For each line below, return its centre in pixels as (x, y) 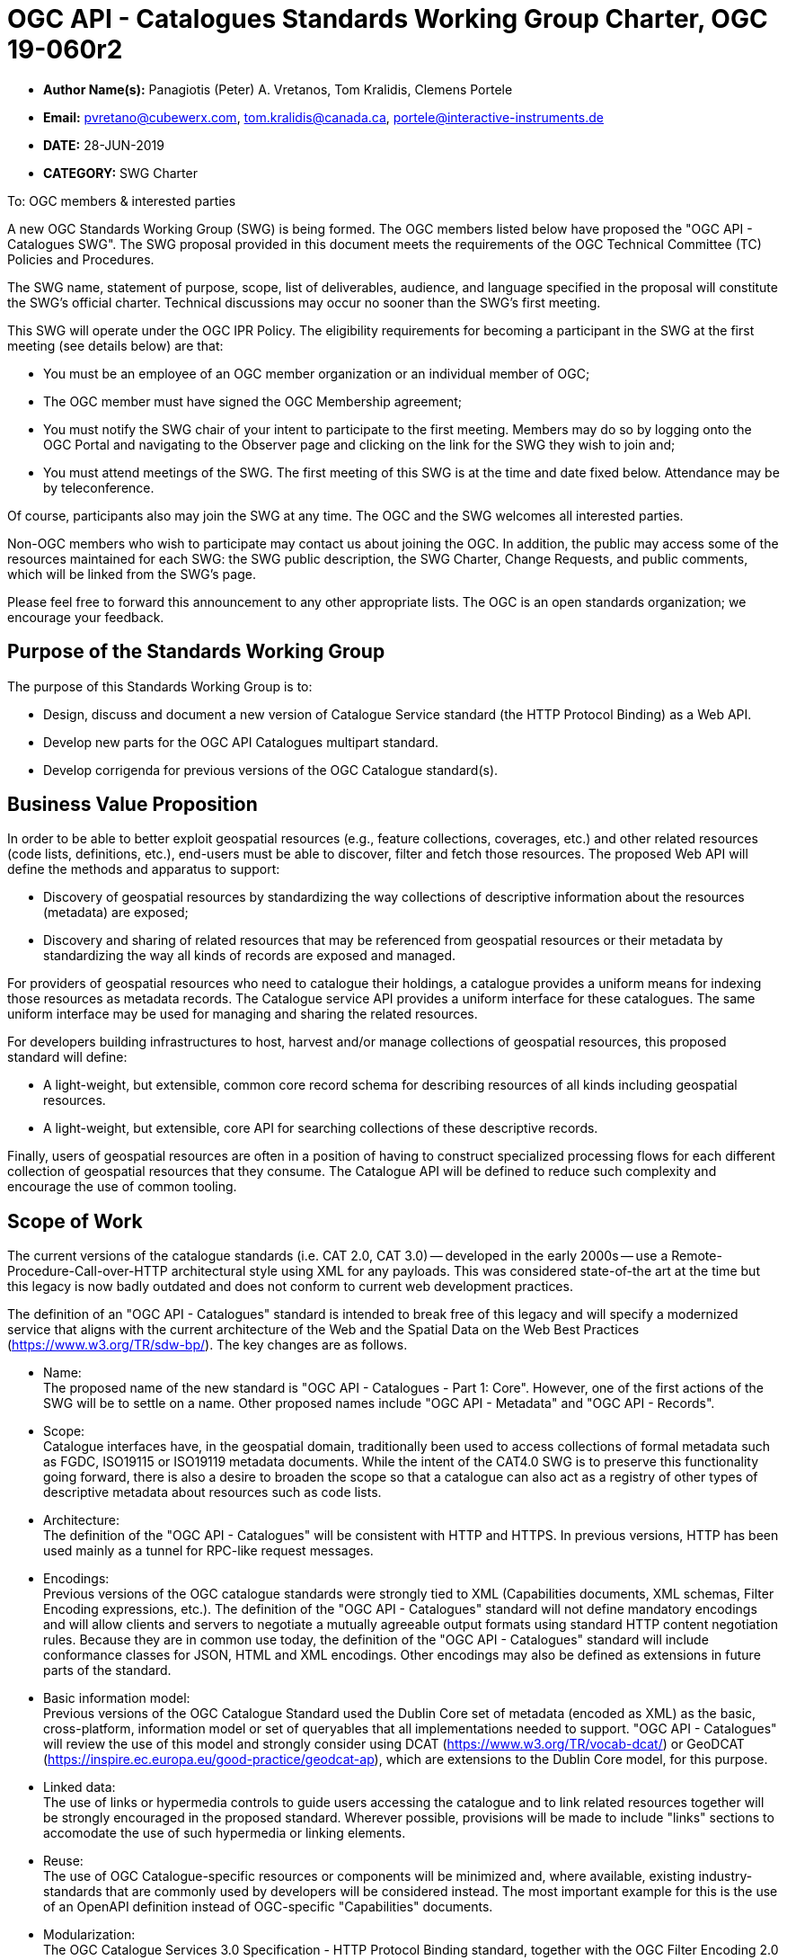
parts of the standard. (107, 1670)
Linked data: (80, 1787)
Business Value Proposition (133, 805)
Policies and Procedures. (81, 259)
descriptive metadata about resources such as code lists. (212, 1492)
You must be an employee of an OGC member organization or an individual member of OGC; (317, 373)
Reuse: (63, 1861)
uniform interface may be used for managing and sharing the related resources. (243, 1014)
